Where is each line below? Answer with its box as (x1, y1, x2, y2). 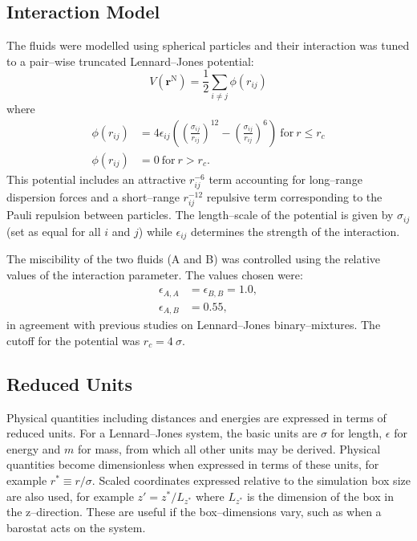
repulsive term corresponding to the (206, 189, 383, 205)
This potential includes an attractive (6, 170, 186, 187)
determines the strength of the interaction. (191, 222, 400, 239)
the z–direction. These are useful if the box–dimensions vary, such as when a (6, 503, 382, 520)
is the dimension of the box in (246, 487, 394, 504)
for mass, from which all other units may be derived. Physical (77, 440, 381, 457)
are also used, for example (6, 487, 134, 504)
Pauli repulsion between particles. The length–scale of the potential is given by (6, 206, 394, 223)
